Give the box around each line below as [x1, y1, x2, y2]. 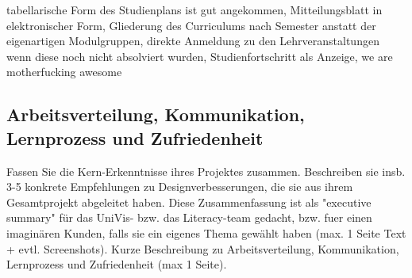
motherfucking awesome [6, 63, 122, 80]
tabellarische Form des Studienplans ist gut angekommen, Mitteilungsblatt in [6, 2, 383, 17]
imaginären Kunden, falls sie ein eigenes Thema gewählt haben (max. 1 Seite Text [6, 224, 406, 241]
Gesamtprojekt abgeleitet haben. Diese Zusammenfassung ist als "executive [6, 193, 372, 210]
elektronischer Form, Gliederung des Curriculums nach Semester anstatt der [6, 17, 376, 33]
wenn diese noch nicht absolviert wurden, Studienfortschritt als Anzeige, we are [6, 48, 393, 64]
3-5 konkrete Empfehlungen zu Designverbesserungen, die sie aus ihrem [6, 178, 353, 195]
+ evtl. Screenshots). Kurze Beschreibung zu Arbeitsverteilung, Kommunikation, [6, 240, 399, 257]
